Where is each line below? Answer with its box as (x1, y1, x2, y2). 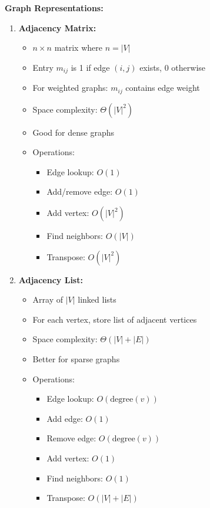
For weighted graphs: (32, 81, 108, 94)
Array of (32, 293, 64, 306)
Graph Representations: (5, 2, 104, 14)
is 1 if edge (71, 61, 110, 73)
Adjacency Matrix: (18, 21, 96, 34)
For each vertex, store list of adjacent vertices (32, 313, 197, 325)
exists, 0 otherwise (139, 61, 206, 73)
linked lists (78, 293, 116, 306)
